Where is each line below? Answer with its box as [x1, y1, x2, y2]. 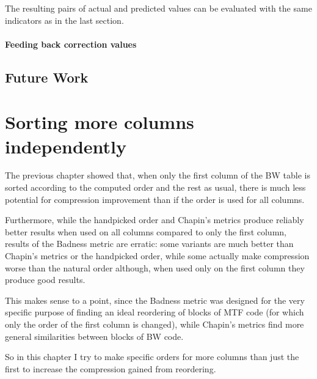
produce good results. [5, 273, 86, 286]
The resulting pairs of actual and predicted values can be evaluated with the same [5, 2, 312, 14]
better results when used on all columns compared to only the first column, [5, 225, 286, 238]
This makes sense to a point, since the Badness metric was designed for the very [5, 293, 305, 306]
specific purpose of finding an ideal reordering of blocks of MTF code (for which [5, 306, 304, 318]
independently [5, 133, 126, 158]
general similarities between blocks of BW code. [5, 329, 184, 342]
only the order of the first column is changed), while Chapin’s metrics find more [5, 318, 304, 330]
